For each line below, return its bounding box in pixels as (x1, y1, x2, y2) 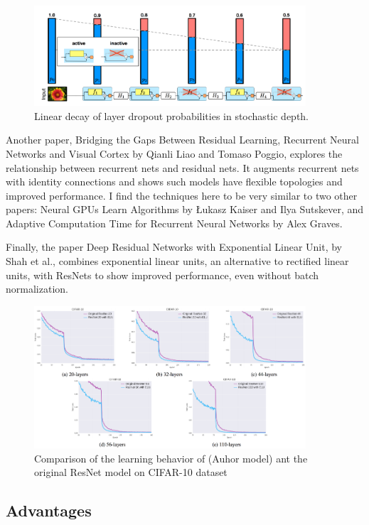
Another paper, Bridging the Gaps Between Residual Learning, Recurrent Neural (6, 132, 359, 147)
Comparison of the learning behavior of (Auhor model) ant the (34, 450, 308, 465)
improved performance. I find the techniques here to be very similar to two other (6, 188, 358, 202)
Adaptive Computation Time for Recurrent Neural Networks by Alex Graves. (6, 215, 343, 230)
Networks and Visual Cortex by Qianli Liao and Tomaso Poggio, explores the (6, 146, 343, 161)
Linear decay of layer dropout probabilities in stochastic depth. (34, 108, 309, 123)
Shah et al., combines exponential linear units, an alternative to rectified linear (6, 254, 349, 269)
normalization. (6, 281, 68, 296)
